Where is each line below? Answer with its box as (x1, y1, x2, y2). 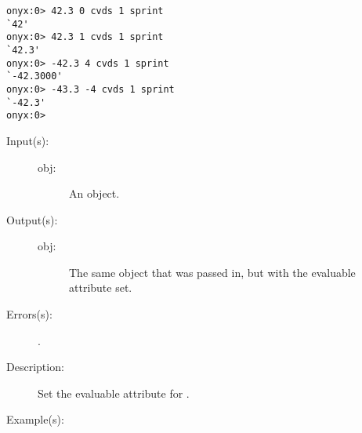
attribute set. (69, 279, 132, 296)
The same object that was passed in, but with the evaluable (69, 264, 356, 280)
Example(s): (6, 411, 64, 428)
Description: (6, 358, 64, 375)
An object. (69, 185, 120, 202)
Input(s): (6, 132, 49, 148)
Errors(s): (6, 306, 52, 322)
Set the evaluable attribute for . (38, 384, 190, 401)
